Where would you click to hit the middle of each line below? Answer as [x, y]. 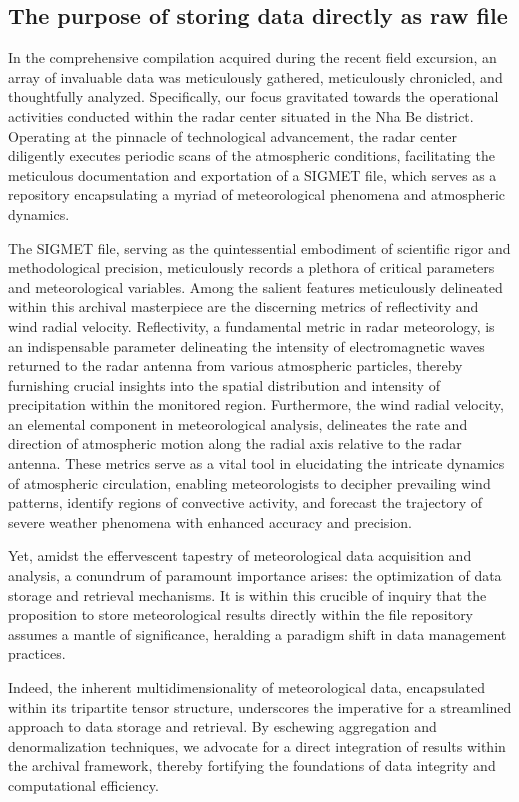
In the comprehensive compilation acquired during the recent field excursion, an [252, 57]
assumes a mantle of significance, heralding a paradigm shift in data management [257, 633]
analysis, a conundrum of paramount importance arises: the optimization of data [255, 575]
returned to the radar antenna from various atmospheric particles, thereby [235, 365]
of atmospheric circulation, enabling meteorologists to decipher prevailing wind [249, 482]
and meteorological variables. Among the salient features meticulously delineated [255, 286]
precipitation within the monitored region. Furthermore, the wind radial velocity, [256, 404]
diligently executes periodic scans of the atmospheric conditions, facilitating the [251, 155]
